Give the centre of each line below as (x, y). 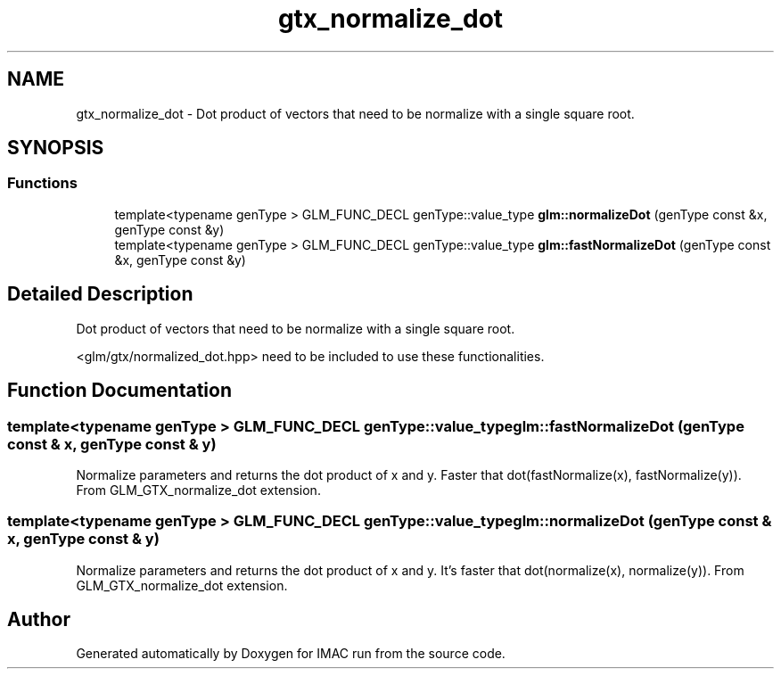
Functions (42, 183)
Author (39, 620)
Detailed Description (100, 294)
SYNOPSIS (56, 148)
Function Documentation (119, 391)
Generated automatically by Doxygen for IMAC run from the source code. (291, 654)
